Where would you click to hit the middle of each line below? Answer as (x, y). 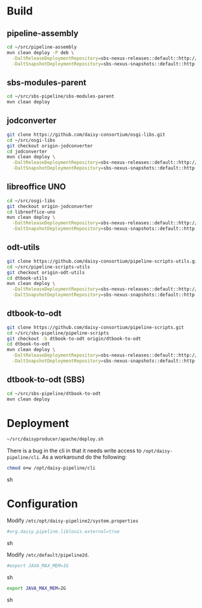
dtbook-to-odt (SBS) (46, 380)
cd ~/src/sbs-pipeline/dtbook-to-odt (54, 393)
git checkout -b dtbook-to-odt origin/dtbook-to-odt (74, 339)
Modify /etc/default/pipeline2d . (48, 555)
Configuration (43, 504)
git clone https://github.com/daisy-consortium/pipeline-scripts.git (96, 327)
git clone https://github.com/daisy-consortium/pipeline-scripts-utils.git (103, 261)
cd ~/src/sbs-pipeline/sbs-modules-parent (61, 97)
